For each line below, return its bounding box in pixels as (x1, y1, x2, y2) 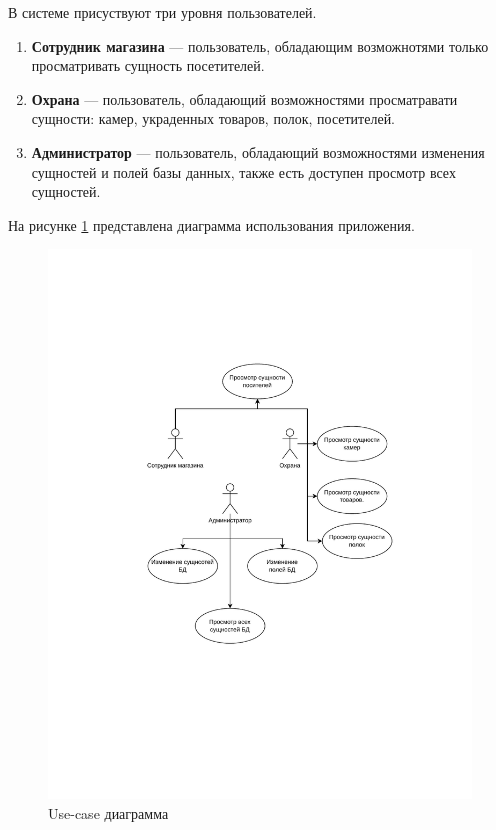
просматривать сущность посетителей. (31, 55, 265, 76)
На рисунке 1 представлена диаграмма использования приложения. (8, 214, 415, 235)
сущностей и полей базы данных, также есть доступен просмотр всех (31, 161, 456, 182)
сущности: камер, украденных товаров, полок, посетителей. (31, 108, 396, 129)
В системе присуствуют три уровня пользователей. (8, 2, 317, 22)
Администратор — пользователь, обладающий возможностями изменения (31, 141, 485, 162)
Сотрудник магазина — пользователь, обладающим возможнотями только (31, 35, 489, 56)
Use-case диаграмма (48, 802, 169, 823)
